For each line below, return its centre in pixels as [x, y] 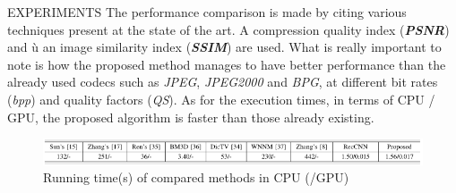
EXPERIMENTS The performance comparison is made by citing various [207, 12]
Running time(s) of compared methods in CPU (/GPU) [196, 177]
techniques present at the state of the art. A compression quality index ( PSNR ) [228, 29]
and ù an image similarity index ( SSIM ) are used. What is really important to [224, 47]
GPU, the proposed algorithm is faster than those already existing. [191, 117]
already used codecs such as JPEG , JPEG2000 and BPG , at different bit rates [223, 82]
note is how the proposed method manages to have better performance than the [227, 64]
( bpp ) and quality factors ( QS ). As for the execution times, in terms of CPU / [221, 99]
